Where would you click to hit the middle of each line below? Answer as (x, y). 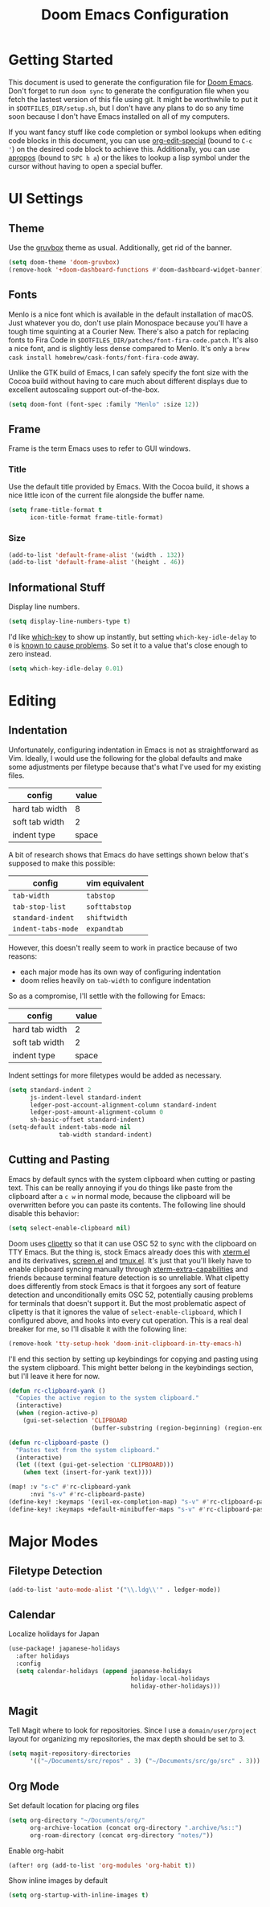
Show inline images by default (58, 1880)
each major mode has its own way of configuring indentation (120, 972)
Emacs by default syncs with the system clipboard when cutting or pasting (132, 1179)
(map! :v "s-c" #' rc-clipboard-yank (70, 1487)
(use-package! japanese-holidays (64, 1649)
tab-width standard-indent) (106, 1135)
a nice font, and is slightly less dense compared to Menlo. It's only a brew (129, 348)
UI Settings (46, 199)
